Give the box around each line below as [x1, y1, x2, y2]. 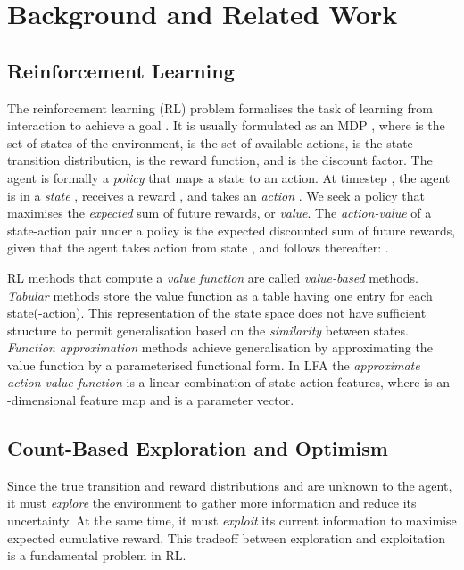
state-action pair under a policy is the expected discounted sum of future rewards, [7, 220, 456, 239]
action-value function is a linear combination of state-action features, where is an [7, 373, 450, 392]
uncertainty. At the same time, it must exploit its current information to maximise [7, 511, 457, 530]
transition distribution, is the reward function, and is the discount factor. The [7, 151, 433, 169]
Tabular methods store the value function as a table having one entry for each [7, 285, 433, 304]
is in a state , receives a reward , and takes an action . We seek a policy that [7, 186, 425, 204]
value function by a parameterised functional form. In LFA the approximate [7, 355, 420, 374]
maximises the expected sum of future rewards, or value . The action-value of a [7, 203, 432, 222]
